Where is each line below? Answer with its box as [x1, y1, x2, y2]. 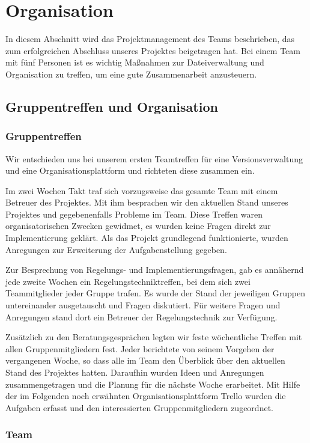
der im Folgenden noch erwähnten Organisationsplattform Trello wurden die [5, 390, 286, 402]
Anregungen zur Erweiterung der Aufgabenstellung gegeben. [5, 243, 227, 255]
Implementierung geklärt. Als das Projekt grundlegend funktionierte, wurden [5, 231, 288, 244]
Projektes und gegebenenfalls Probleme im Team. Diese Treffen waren [5, 207, 263, 220]
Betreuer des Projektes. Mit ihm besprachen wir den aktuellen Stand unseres [5, 196, 288, 209]
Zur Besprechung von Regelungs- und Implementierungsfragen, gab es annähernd [5, 263, 304, 276]
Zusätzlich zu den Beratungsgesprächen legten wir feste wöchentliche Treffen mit [5, 331, 302, 343]
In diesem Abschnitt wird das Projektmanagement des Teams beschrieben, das [5, 32, 295, 45]
